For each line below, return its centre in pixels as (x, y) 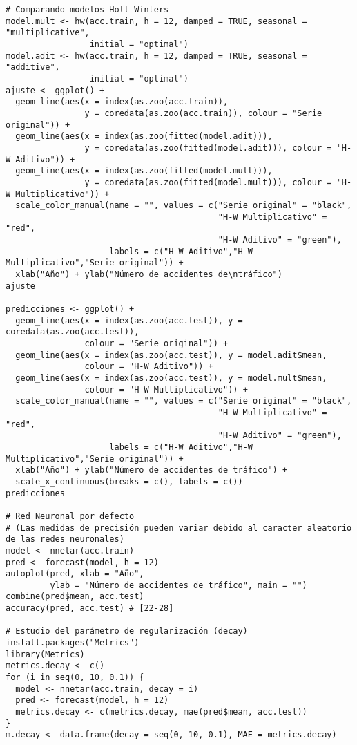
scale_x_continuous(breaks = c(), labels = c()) (129, 481)
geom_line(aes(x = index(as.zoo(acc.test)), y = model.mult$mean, (171, 378)
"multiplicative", (48, 33)
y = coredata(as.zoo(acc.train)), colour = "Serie (203, 113)
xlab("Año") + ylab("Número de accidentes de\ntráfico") (149, 275)
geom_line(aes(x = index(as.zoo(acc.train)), (122, 102)
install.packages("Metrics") (73, 643)
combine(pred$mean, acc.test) (75, 597)
